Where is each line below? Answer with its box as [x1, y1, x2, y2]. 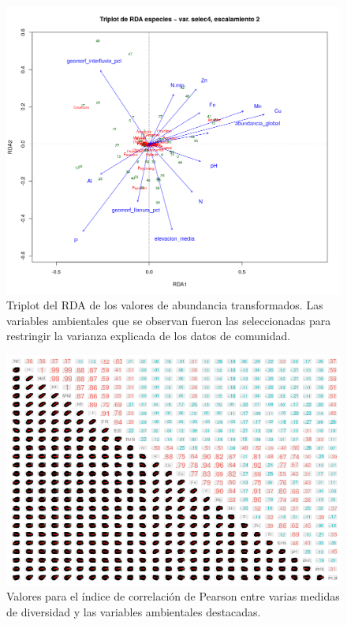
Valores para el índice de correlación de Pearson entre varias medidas [6, 588, 340, 604]
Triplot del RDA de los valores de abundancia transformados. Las [6, 297, 323, 313]
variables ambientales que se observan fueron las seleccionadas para [6, 312, 331, 328]
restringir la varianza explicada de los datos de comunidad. [6, 327, 291, 344]
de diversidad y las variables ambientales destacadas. [6, 603, 261, 619]
